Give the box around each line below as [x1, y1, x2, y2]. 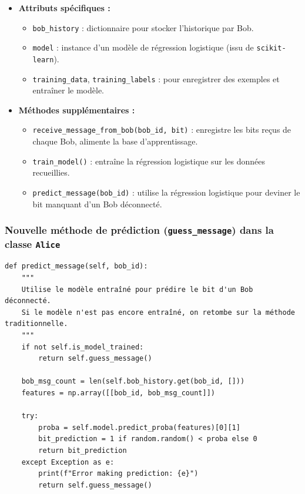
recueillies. [32, 166, 70, 179]
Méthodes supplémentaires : [18, 103, 135, 116]
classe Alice [5, 236, 61, 251]
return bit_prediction [38, 446, 127, 455]
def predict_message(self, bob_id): [5, 262, 148, 271]
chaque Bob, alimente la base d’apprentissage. [32, 135, 198, 147]
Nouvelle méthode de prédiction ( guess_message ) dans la [5, 223, 274, 237]
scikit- [256, 44, 286, 53]
